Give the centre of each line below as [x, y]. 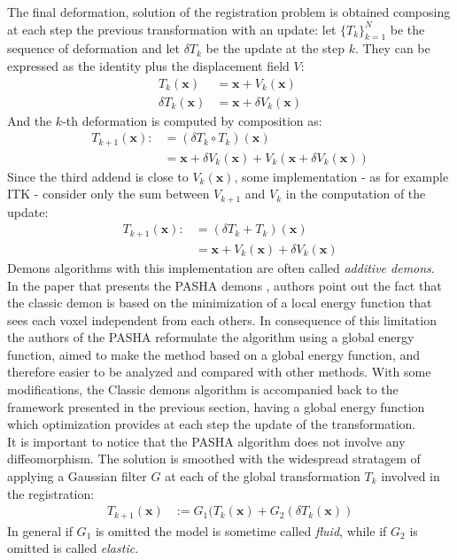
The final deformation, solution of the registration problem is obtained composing [229, 12]
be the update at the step [275, 48]
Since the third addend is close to [98, 176]
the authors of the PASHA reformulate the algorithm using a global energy [211, 337]
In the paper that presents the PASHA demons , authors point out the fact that [225, 285]
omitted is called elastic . [73, 548]
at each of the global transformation [263, 476]
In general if [40, 530]
